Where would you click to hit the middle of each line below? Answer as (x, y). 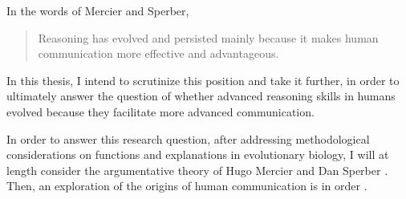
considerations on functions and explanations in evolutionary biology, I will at (198, 154)
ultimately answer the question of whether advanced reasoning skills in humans (201, 96)
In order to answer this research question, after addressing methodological (188, 138)
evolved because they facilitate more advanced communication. (160, 111)
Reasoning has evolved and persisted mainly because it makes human (208, 37)
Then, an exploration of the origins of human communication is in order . (187, 186)
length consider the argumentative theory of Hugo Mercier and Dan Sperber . (197, 170)
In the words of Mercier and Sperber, (98, 10)
